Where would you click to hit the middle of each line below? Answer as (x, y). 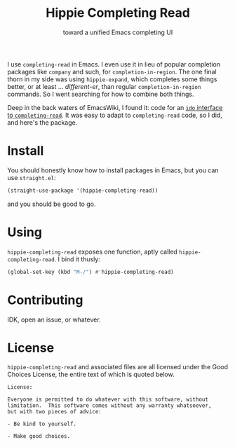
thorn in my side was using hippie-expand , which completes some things (112, 79)
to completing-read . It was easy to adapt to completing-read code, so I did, (115, 115)
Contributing (45, 300)
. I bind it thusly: (77, 259)
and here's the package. (42, 122)
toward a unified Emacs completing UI (118, 32)
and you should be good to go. (52, 204)
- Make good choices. (39, 436)
